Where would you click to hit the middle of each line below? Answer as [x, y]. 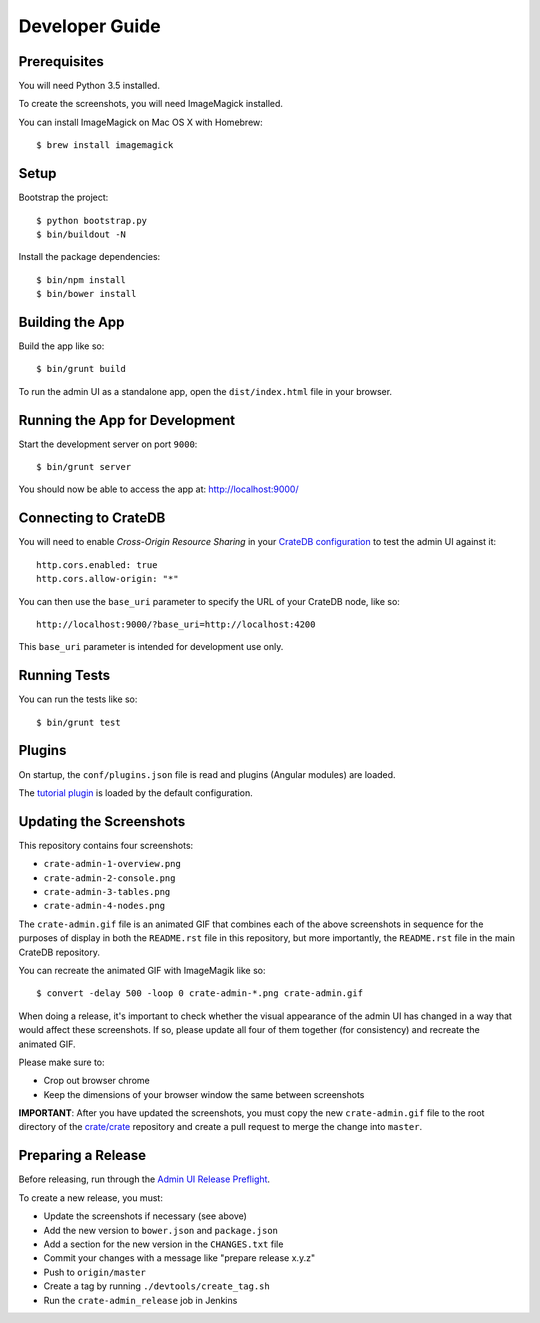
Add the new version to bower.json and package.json [161, 1230]
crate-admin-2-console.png [109, 878]
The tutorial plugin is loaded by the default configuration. [136, 792]
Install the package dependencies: [89, 257]
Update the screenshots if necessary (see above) [145, 1216]
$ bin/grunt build [81, 369]
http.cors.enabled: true [97, 564]
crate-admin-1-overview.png [112, 864]
